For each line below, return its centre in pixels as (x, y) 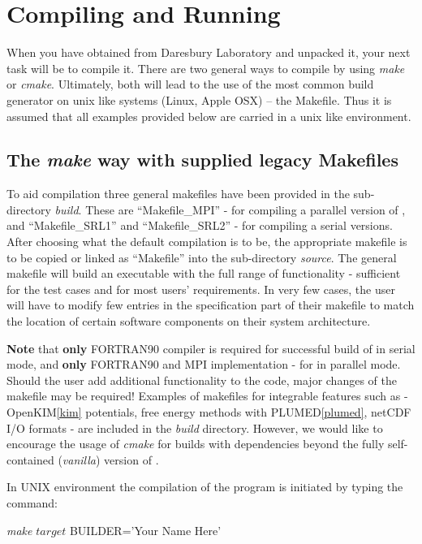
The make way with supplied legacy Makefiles (202, 160)
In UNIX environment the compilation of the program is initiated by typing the (205, 487)
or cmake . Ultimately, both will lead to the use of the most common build (190, 84)
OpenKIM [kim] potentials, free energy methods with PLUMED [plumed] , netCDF (209, 412)
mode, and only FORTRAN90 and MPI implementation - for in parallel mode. (204, 364)
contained (30, 459)
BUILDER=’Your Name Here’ (145, 530)
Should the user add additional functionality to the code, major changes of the (202, 380)
